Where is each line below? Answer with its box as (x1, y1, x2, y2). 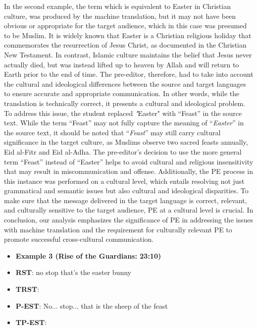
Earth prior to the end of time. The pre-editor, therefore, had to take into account (4, 69, 254, 79)
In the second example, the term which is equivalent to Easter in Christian (4, 1, 231, 11)
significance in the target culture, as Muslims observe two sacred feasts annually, (4, 137, 248, 147)
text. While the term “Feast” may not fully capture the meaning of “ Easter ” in (4, 117, 244, 128)
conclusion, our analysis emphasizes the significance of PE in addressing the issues (4, 215, 253, 225)
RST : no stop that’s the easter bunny (15, 267, 131, 277)
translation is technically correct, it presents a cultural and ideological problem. (4, 98, 246, 108)
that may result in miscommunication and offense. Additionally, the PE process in (4, 166, 253, 176)
